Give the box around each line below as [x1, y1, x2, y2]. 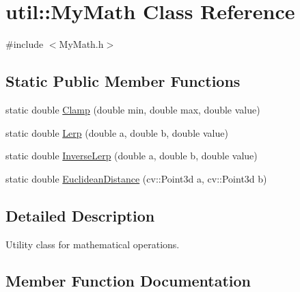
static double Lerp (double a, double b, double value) [5, 125, 228, 140]
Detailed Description [5, 204, 155, 226]
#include [5, 37, 44, 51]
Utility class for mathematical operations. [5, 237, 180, 251]
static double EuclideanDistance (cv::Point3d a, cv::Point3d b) [5, 171, 267, 185]
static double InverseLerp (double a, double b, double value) [5, 148, 258, 163]
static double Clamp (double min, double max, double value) [5, 102, 260, 116]
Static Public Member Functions [5, 70, 241, 92]
